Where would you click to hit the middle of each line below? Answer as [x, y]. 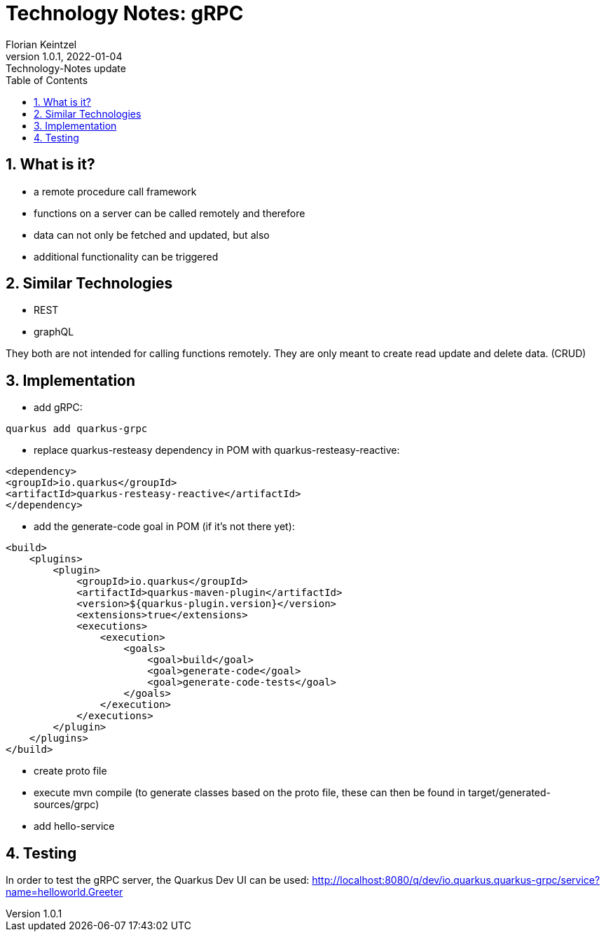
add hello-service [74, 826]
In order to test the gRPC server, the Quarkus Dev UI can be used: [158, 880]
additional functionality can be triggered [126, 256]
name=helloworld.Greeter [64, 892]
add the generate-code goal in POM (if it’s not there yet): [164, 527]
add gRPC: [58, 408]
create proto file [70, 771]
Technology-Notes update [66, 68]
